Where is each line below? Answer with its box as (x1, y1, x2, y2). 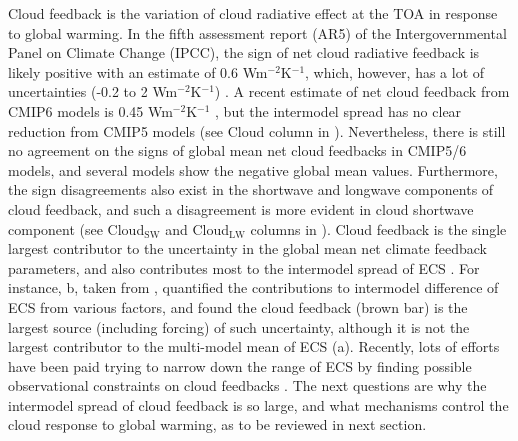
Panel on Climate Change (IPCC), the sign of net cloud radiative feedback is (8, 42, 480, 63)
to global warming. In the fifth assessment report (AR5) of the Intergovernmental (8, 22, 507, 43)
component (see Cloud (8, 218, 145, 239)
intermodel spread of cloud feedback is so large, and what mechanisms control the (8, 394, 509, 415)
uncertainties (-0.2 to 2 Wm (8, 81, 178, 102)
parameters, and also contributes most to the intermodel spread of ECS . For (8, 257, 480, 278)
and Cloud (165, 218, 229, 239)
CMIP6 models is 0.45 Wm (8, 100, 173, 121)
